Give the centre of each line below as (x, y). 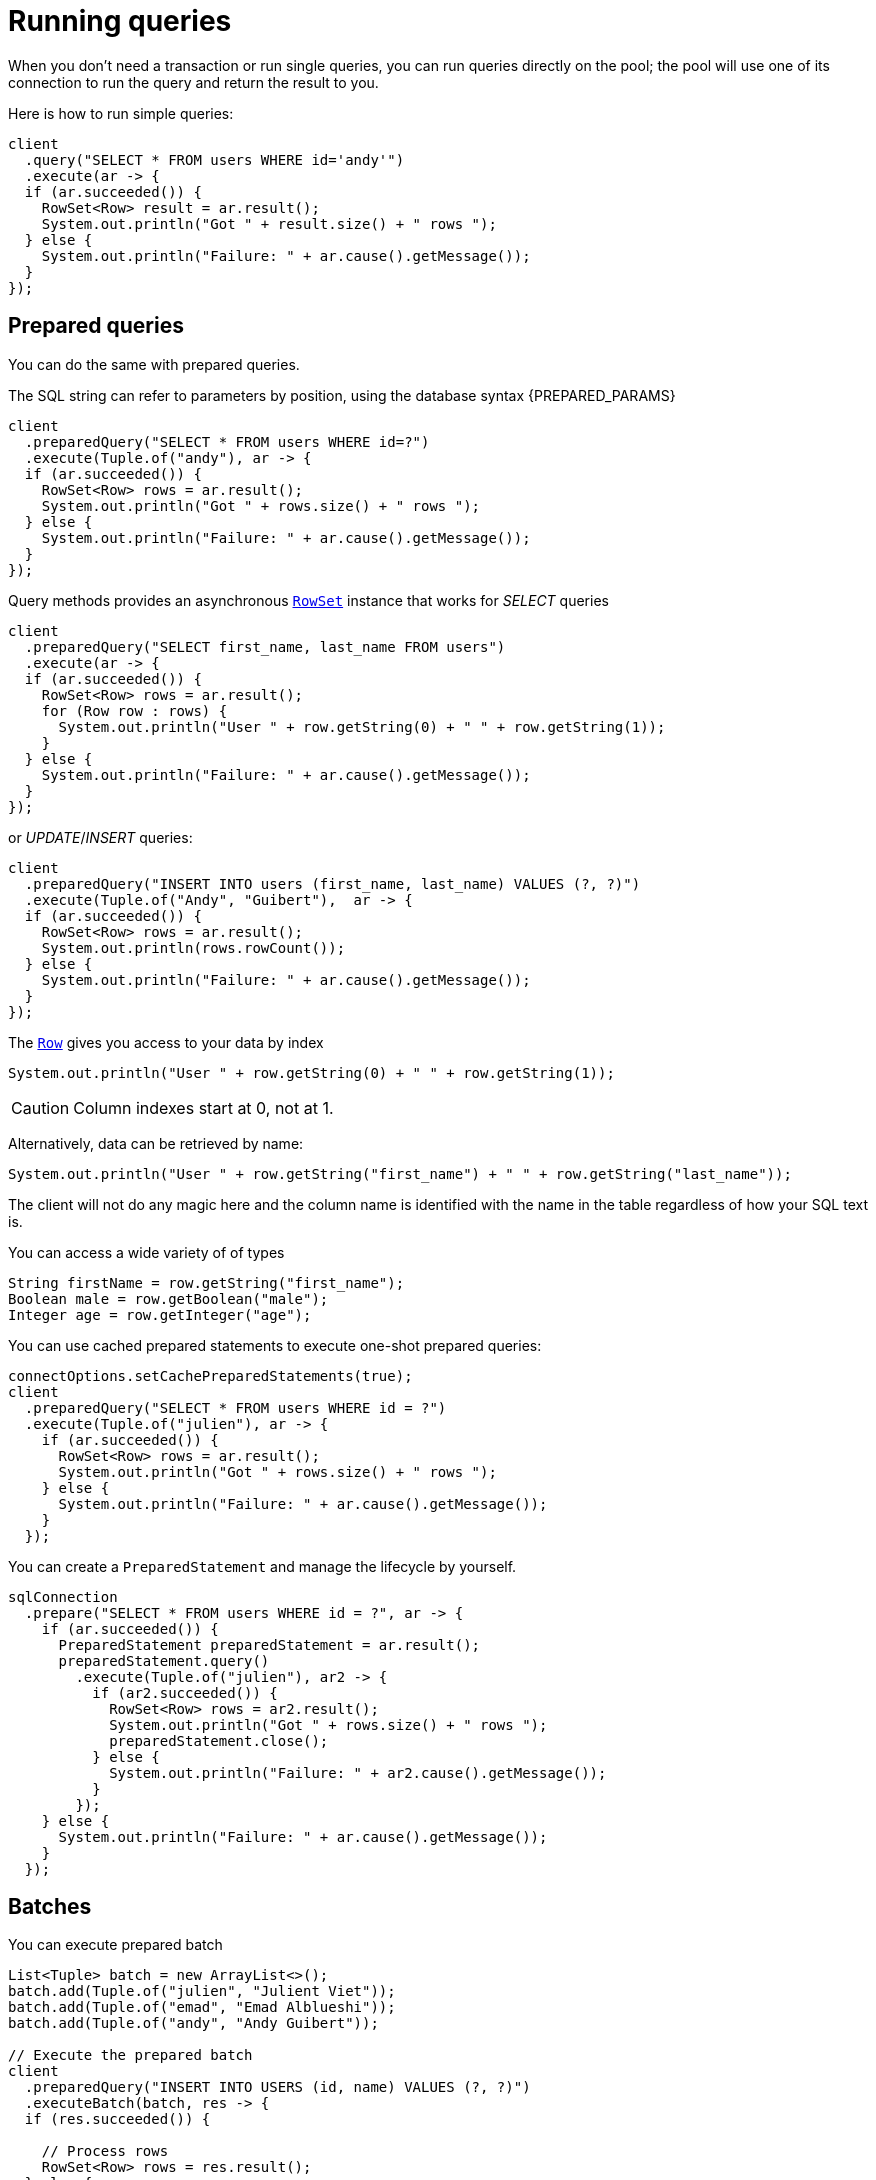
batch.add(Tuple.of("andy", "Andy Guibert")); (193, 2023)
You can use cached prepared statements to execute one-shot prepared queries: (275, 1345)
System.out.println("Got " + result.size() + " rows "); (269, 223)
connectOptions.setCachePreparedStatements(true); (210, 1375)
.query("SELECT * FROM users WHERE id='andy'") (214, 159)
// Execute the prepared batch (130, 2055)
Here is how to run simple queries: (121, 113)
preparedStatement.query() (164, 1660)
